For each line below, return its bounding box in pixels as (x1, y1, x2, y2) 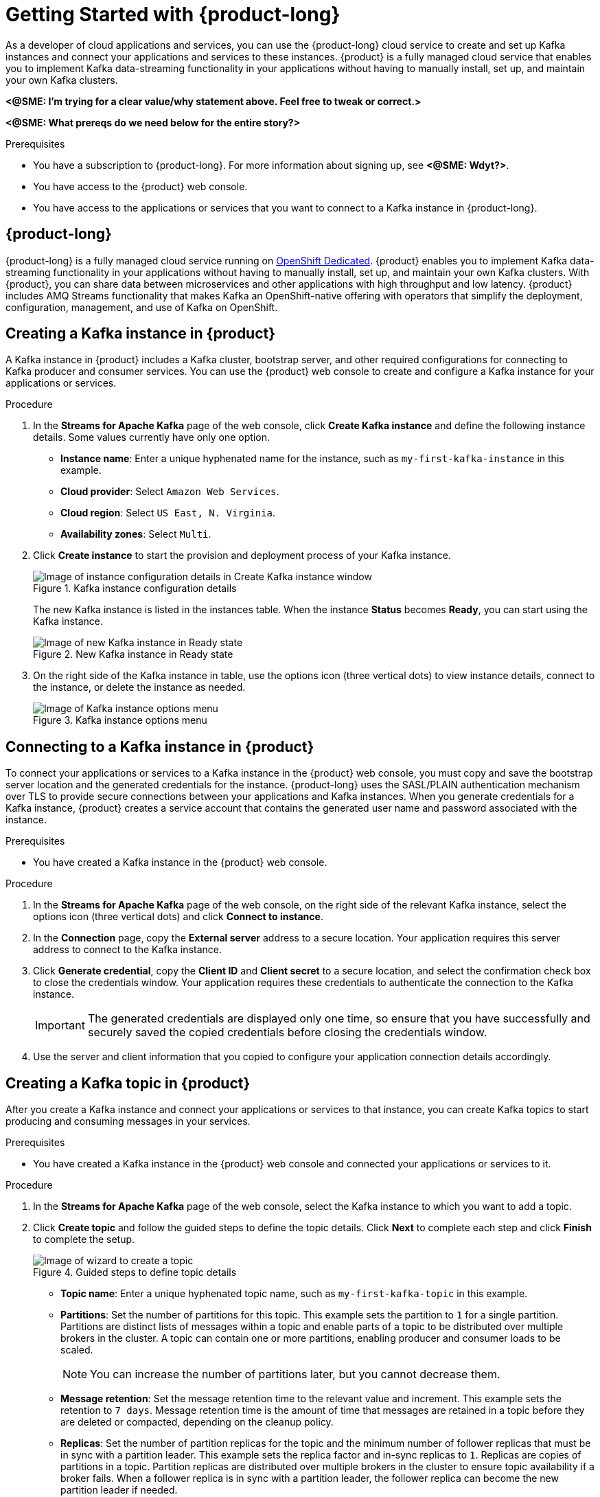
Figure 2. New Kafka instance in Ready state (33, 648, 233, 661)
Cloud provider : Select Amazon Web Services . (60, 485, 279, 498)
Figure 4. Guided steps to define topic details (33, 1266, 237, 1279)
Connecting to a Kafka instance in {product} (5, 738, 314, 755)
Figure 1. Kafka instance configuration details (33, 582, 237, 595)
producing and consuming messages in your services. (5, 1115, 251, 1128)
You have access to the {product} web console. (33, 180, 248, 192)
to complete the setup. (33, 1233, 135, 1246)
